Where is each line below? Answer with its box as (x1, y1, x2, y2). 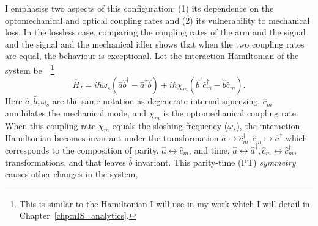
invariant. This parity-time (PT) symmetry (135, 155, 296, 168)
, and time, (188, 144, 230, 156)
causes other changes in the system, (5, 168, 138, 180)
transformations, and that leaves (5, 155, 126, 168)
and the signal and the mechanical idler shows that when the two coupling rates (5, 37, 305, 50)
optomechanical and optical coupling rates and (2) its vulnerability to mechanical (5, 13, 310, 26)
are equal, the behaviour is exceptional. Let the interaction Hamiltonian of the (5, 49, 299, 62)
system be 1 (5, 62, 54, 76)
